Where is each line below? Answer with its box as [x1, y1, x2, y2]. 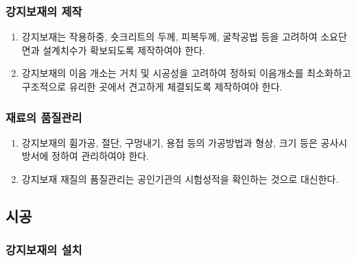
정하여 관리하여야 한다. [51, 149, 150, 163]
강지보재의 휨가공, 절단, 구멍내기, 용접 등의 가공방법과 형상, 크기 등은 [21, 135, 318, 149]
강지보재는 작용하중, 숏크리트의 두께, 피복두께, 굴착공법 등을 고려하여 [21, 29, 318, 44]
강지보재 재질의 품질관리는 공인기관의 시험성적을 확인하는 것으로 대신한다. [21, 172, 339, 186]
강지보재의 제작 [5, 2, 82, 19]
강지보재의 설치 [5, 241, 82, 258]
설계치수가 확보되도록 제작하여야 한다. [43, 42, 206, 57]
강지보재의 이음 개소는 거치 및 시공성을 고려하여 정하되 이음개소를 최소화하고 [21, 66, 351, 80]
